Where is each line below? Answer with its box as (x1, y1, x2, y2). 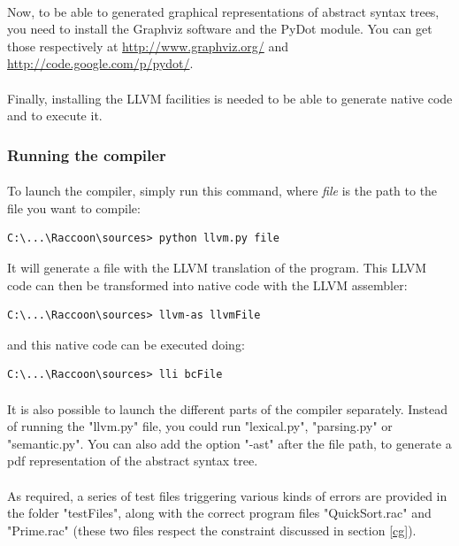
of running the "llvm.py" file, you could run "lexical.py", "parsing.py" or (7, 417, 393, 435)
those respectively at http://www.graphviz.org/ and (7, 36, 289, 55)
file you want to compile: (7, 198, 141, 217)
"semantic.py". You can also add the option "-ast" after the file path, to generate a (7, 434, 452, 452)
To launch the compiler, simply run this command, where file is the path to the (7, 181, 438, 200)
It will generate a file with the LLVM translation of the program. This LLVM (7, 258, 426, 276)
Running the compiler (7, 143, 166, 165)
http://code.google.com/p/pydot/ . (7, 54, 194, 73)
